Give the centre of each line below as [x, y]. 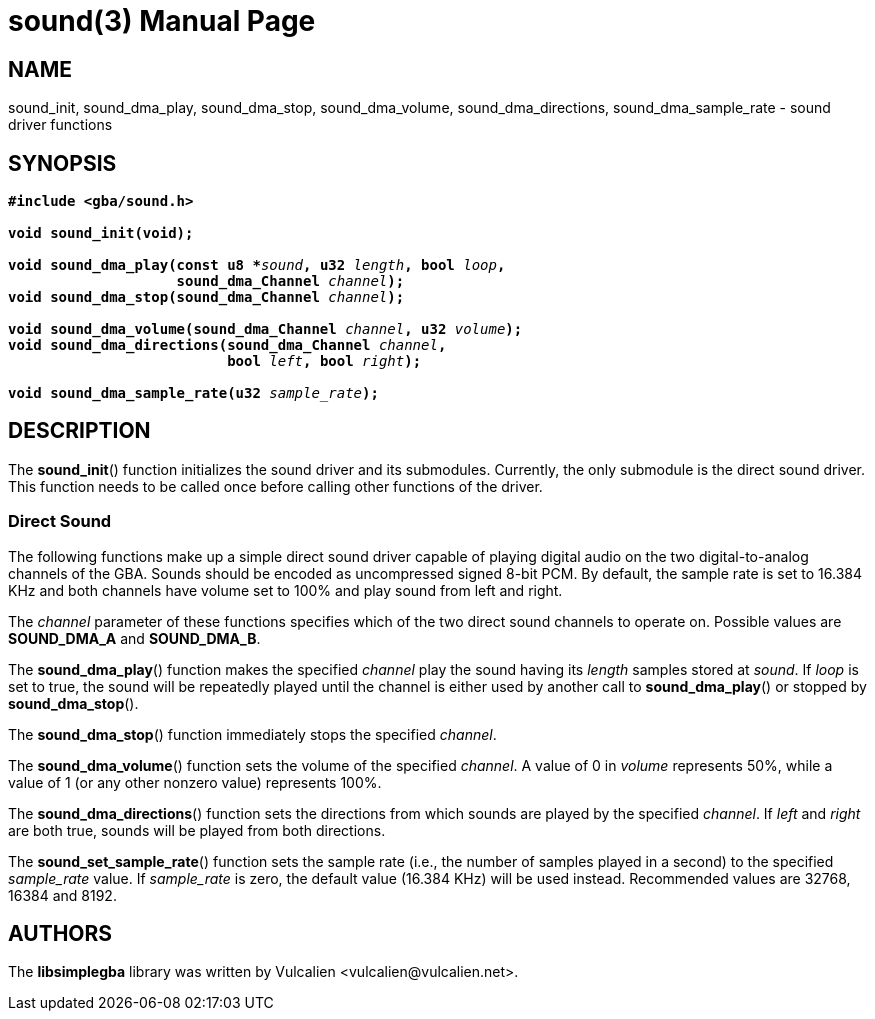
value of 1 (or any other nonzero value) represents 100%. [195, 782]
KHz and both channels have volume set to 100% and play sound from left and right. [285, 590]
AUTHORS [60, 934]
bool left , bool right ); [324, 361]
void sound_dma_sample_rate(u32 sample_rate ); [193, 393]
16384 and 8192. [62, 895]
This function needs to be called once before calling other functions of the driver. [275, 486]
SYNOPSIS [62, 163]
